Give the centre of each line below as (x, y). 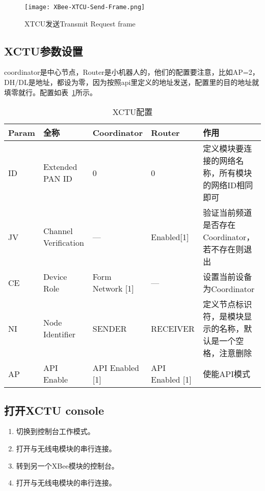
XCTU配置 (132, 112)
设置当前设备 (228, 277)
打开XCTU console (54, 410)
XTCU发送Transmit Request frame (80, 23)
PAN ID (58, 179)
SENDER (110, 328)
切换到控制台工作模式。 (55, 431)
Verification (63, 243)
